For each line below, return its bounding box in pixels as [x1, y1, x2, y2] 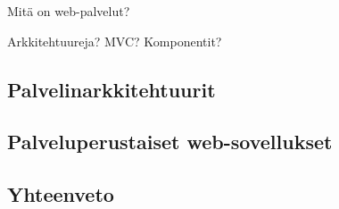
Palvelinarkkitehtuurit [7, 75, 216, 103]
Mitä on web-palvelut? [7, 2, 130, 20]
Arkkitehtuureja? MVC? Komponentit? [7, 31, 222, 50]
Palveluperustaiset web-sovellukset [7, 128, 333, 155]
